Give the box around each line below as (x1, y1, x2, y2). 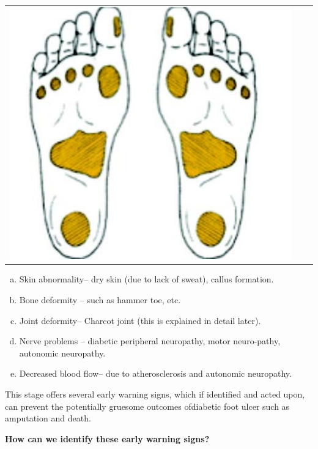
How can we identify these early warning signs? (5, 432, 210, 445)
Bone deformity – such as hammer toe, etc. (19, 293, 181, 306)
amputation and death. (5, 412, 91, 424)
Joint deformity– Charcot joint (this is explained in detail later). (19, 314, 261, 326)
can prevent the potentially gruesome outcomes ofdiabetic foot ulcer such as (5, 399, 290, 412)
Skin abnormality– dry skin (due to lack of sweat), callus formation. (19, 273, 274, 285)
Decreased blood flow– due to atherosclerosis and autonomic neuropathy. (19, 367, 292, 380)
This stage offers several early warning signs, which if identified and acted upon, (5, 387, 305, 400)
